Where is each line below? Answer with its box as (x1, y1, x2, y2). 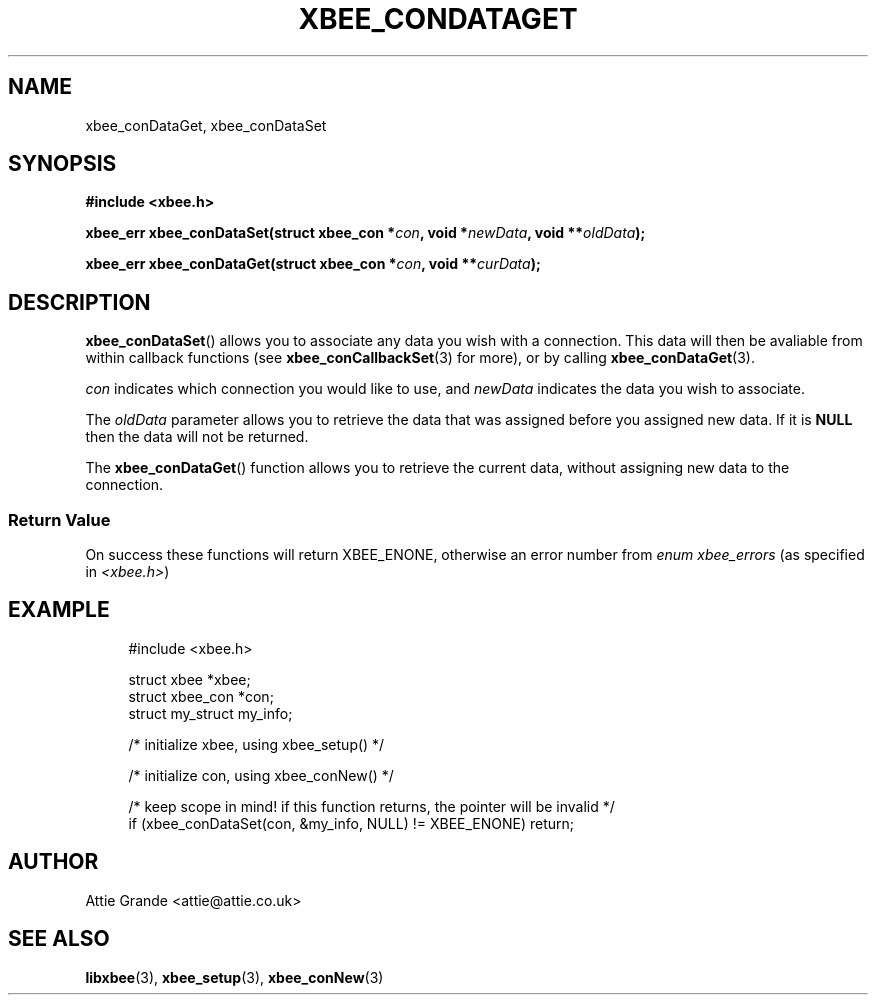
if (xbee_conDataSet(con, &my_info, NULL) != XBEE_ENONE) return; (128, 814, 575, 832)
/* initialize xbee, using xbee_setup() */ (128, 735, 385, 753)
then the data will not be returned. (85, 428, 309, 446)
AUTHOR (8, 849, 99, 875)
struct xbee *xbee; (128, 670, 251, 688)
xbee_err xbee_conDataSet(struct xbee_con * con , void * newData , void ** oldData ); (85, 224, 646, 242)
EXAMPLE (8, 597, 110, 623)
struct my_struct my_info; (128, 704, 293, 722)
